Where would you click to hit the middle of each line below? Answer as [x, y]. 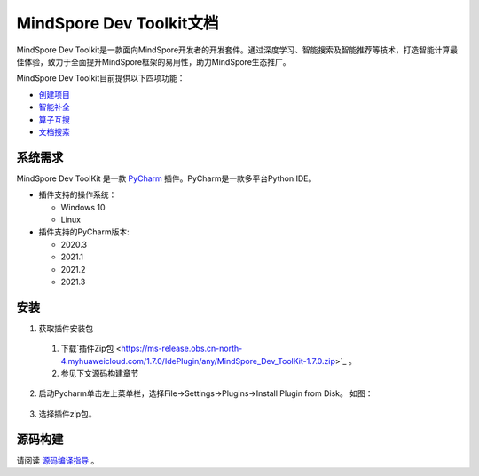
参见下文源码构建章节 [100, 373]
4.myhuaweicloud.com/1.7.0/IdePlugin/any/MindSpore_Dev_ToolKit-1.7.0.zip [198, 361]
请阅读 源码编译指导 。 [58, 460]
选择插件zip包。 [67, 414]
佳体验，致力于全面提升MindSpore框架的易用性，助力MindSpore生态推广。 [154, 61]
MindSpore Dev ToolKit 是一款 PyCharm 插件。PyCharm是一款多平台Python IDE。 [166, 178]
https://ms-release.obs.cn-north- [182, 349]
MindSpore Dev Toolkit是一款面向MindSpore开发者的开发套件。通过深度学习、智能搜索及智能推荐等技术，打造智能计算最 [237, 50]
